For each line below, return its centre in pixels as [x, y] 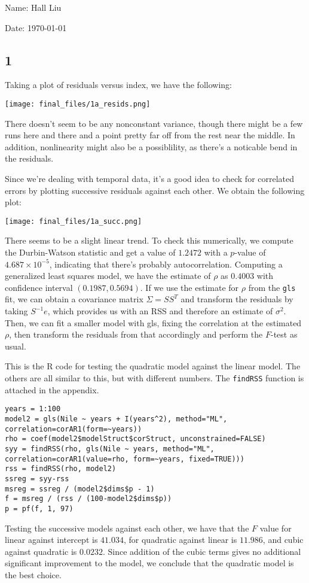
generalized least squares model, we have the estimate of [108, 276]
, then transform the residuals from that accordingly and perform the [136, 334]
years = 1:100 [33, 409]
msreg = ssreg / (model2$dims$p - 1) [80, 489]
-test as [284, 334]
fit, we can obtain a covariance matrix [74, 299]
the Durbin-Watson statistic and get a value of [90, 252]
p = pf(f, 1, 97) [39, 508]
